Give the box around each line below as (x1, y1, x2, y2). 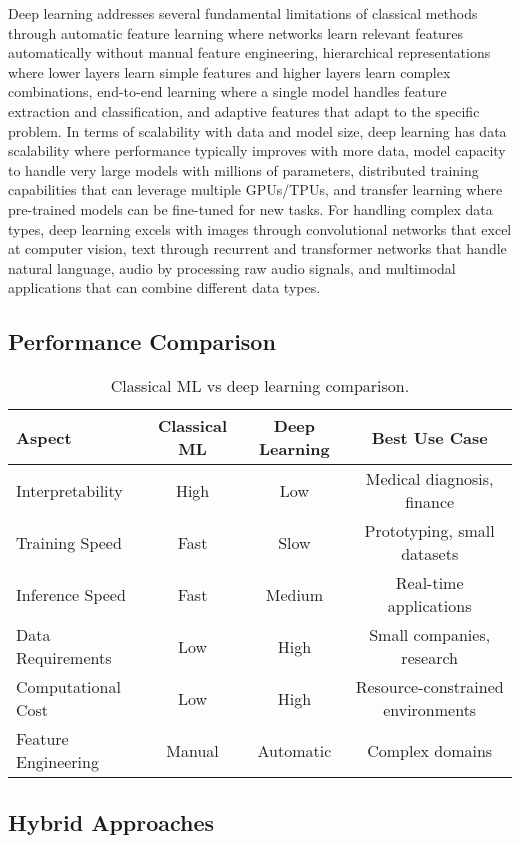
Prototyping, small (364, 519, 495, 543)
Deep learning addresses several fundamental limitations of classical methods (8, 3, 478, 23)
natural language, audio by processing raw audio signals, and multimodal (8, 257, 456, 278)
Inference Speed (16, 582, 126, 606)
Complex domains (367, 738, 493, 762)
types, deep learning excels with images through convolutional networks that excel (8, 218, 512, 239)
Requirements (16, 646, 112, 670)
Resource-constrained (355, 675, 504, 699)
